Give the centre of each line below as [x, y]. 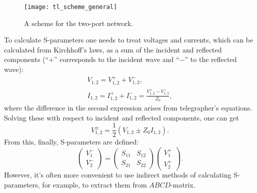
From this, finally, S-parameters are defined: [71, 142]
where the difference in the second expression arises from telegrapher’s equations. [128, 108]
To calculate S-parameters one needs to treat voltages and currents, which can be [129, 40]
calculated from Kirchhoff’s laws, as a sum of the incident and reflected [113, 49]
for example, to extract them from [94, 185]
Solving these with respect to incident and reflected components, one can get [121, 117]
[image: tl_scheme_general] [71, 7]
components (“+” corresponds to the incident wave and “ [92, 59]
